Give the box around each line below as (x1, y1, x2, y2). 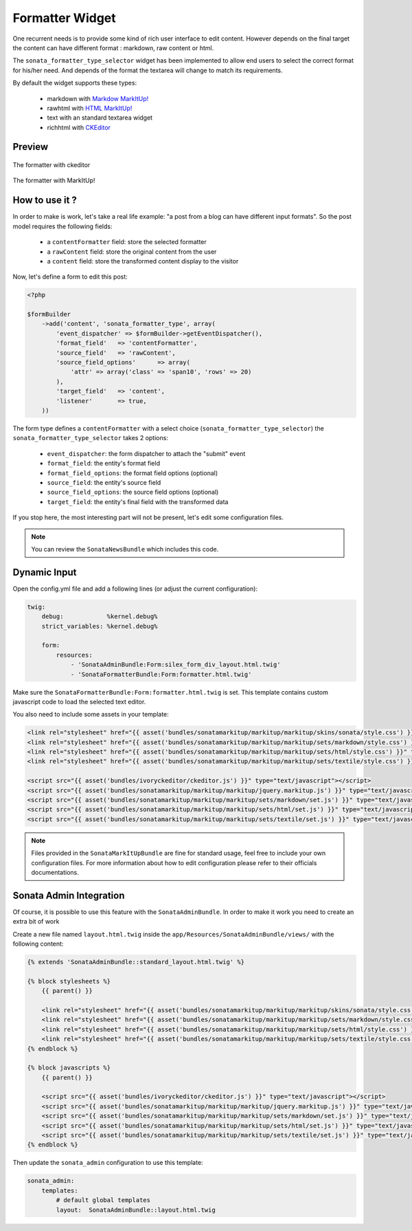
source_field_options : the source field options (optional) (47, 488, 219, 497)
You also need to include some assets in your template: (12, 710, 170, 719)
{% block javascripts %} (27, 1064, 111, 1072)
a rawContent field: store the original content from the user (47, 248, 217, 256)
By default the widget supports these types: (12, 79, 137, 87)
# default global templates (56, 1197, 151, 1204)
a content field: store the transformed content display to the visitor (47, 257, 239, 265)
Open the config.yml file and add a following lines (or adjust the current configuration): (12, 585, 257, 593)
